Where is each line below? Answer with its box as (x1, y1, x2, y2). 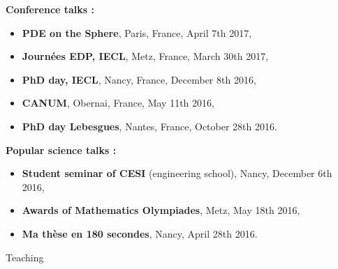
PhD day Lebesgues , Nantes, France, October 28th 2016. (22, 118, 277, 133)
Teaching (6, 249, 44, 264)
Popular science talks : (6, 142, 117, 157)
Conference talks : (6, 2, 95, 16)
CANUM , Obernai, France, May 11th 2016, (22, 95, 214, 110)
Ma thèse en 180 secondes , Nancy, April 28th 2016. (22, 226, 258, 240)
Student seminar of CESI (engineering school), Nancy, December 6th (22, 166, 332, 180)
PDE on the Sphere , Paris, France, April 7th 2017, (22, 25, 252, 40)
